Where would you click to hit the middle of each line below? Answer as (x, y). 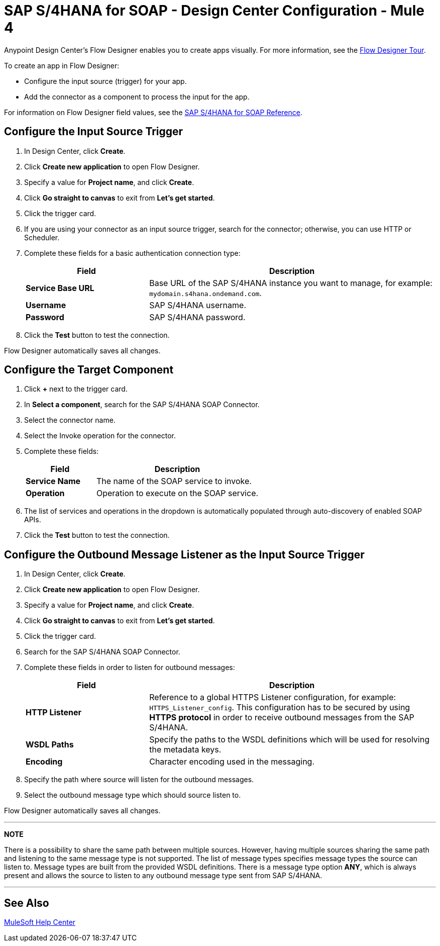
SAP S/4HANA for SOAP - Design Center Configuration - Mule (214, 11)
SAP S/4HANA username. (198, 305)
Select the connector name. (70, 420)
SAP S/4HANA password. (197, 317)
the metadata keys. (185, 750)
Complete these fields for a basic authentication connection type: (132, 253)
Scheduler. (42, 237)
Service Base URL (60, 288)
